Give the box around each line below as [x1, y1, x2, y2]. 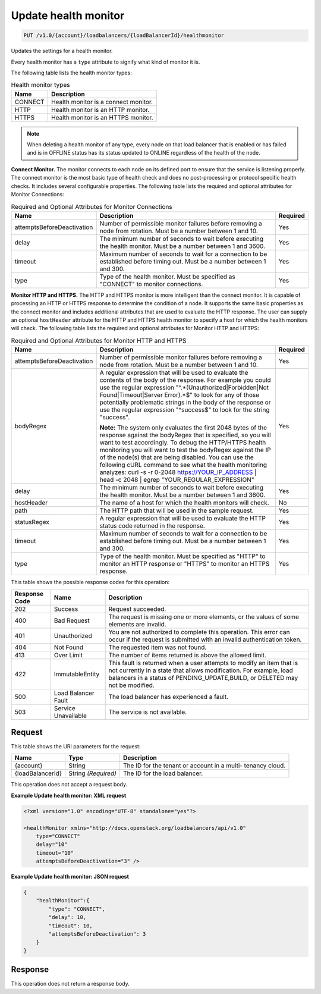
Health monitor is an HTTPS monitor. [51, 113, 154, 121]
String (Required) [68, 769, 117, 777]
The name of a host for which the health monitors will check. [99, 498, 270, 507]
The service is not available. [108, 708, 187, 716]
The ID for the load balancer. [122, 769, 203, 777]
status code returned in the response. [99, 522, 205, 530]
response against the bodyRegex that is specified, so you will [99, 431, 271, 440]
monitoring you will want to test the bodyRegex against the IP [99, 446, 271, 454]
